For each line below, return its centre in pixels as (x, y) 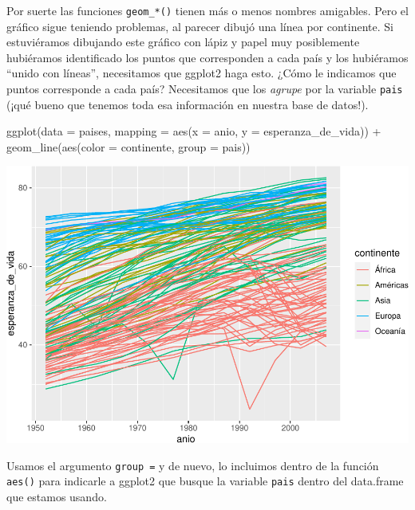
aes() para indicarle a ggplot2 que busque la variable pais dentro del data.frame (205, 481)
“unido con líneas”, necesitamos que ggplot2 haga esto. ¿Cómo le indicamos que (202, 73)
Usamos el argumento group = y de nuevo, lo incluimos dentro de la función (193, 465)
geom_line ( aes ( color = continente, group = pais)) (128, 146)
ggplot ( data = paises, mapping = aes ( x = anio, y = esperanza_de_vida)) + (194, 131)
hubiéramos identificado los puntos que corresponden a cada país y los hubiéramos (207, 57)
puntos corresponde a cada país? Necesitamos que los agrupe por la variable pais (205, 89)
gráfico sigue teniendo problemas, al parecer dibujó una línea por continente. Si (200, 26)
